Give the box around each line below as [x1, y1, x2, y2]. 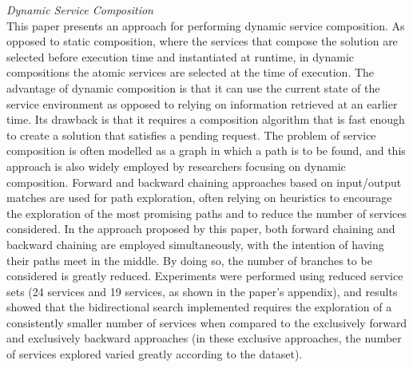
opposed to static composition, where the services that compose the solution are [6, 33, 398, 49]
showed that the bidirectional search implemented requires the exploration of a [6, 299, 392, 315]
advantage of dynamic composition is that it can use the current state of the [6, 79, 380, 96]
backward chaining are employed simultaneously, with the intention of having [6, 235, 384, 252]
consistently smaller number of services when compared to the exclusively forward [6, 314, 407, 330]
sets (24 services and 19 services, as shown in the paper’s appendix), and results [6, 283, 398, 299]
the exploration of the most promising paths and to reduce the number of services [6, 204, 407, 221]
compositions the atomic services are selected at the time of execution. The [6, 64, 375, 81]
